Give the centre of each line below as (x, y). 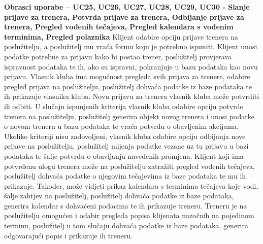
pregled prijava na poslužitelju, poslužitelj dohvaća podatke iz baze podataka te (128, 86)
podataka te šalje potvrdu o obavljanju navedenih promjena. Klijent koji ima (124, 155)
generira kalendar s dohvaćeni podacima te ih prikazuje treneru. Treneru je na (126, 205)
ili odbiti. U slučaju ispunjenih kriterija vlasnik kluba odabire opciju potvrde (124, 106)
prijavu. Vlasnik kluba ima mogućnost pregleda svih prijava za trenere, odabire (127, 76)
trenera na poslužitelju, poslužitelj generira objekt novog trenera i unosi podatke (129, 116)
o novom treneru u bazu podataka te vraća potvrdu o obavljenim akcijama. (121, 126)
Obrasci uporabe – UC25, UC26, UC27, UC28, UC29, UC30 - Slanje (127, 7)
